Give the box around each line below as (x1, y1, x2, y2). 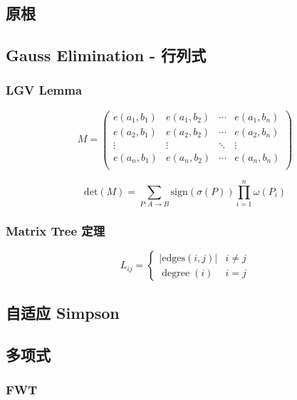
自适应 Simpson (6, 301, 120, 323)
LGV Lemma (6, 81, 83, 99)
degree (162, 268, 190, 278)
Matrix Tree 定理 (6, 222, 105, 240)
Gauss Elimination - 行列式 (6, 44, 207, 66)
